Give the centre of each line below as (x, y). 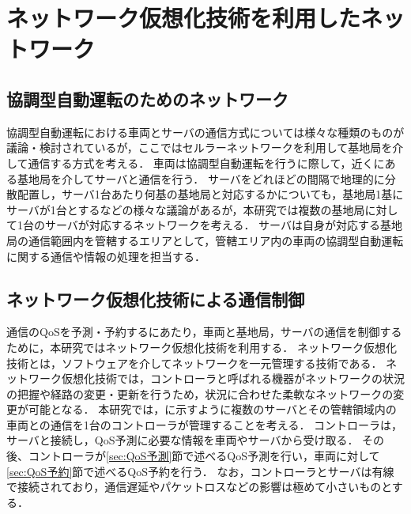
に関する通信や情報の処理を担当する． (106, 256)
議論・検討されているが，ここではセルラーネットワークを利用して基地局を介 (205, 147)
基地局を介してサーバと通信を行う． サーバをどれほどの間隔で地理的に (201, 178)
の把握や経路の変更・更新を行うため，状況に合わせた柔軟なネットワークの (200, 393)
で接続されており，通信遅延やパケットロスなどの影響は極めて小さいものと (199, 487)
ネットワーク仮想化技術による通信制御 (156, 299)
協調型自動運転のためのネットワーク (147, 98)
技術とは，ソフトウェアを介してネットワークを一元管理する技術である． (194, 363)
